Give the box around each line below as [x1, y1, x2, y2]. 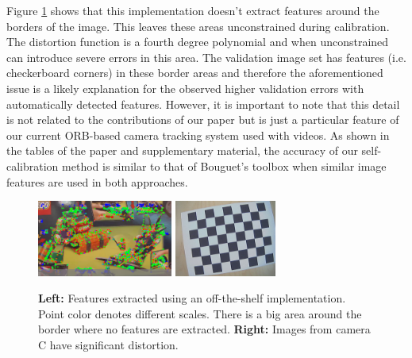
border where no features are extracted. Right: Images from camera [38, 321, 371, 337]
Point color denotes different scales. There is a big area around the [38, 305, 362, 321]
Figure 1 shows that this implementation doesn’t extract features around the [6, 2, 379, 18]
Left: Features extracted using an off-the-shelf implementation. [38, 290, 346, 306]
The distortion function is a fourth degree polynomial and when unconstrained [6, 33, 389, 50]
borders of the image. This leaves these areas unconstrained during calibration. [6, 17, 390, 34]
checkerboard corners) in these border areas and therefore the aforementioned [6, 64, 383, 81]
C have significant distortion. [38, 336, 179, 352]
